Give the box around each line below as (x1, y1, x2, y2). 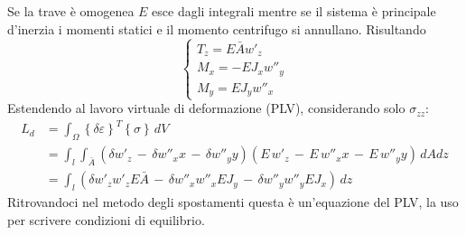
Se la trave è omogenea (7, 2, 135, 20)
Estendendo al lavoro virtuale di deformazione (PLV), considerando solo (7, 99, 405, 117)
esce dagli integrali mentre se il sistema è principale (152, 2, 436, 20)
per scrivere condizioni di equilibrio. (7, 210, 205, 229)
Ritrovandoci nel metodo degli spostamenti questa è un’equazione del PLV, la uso (7, 192, 459, 211)
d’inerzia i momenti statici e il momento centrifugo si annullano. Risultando (7, 19, 426, 38)
